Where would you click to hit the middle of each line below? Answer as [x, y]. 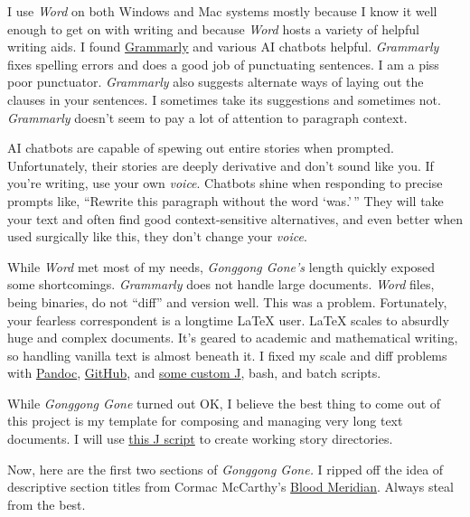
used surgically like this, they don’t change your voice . [157, 236]
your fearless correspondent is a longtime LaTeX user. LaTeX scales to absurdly [228, 320]
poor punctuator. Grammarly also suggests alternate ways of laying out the [216, 82]
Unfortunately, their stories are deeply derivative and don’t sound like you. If [221, 165]
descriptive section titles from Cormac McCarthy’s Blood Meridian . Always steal [230, 487]
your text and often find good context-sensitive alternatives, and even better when [235, 218]
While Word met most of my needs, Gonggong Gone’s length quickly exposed [221, 266]
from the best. [47, 504]
